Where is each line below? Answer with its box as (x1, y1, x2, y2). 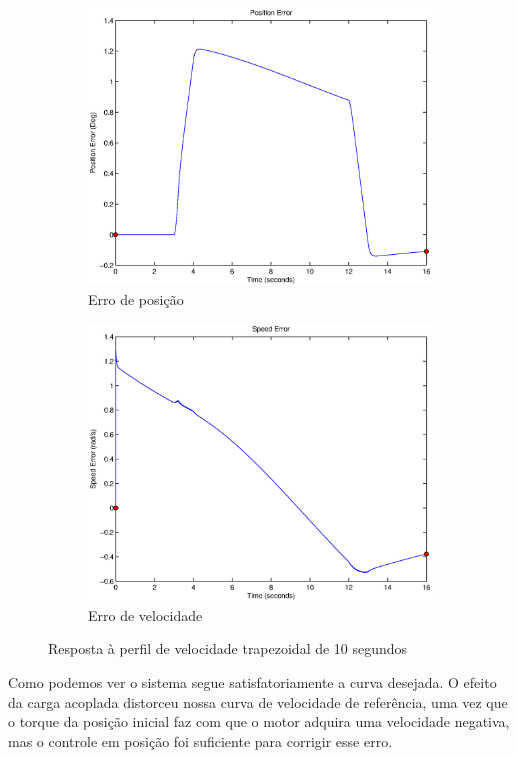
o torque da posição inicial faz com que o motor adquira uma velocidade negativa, (8, 711, 510, 732)
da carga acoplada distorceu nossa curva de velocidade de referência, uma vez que (8, 691, 508, 712)
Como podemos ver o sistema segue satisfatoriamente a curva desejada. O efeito (8, 671, 497, 692)
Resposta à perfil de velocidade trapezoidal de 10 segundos (48, 638, 408, 659)
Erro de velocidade (88, 604, 203, 625)
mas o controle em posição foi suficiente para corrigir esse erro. (8, 730, 393, 751)
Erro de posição (88, 289, 184, 310)
